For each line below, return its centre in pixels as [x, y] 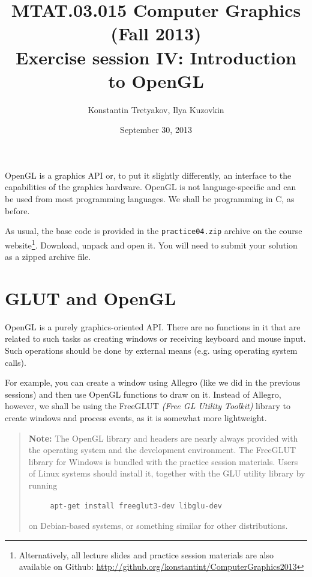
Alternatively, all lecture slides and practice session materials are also [146, 554]
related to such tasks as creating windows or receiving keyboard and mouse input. [155, 338]
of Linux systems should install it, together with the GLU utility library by [167, 473]
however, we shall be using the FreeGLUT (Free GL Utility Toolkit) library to [148, 406]
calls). [16, 362]
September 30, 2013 [156, 130]
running [43, 485]
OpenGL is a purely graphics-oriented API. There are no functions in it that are [153, 326]
